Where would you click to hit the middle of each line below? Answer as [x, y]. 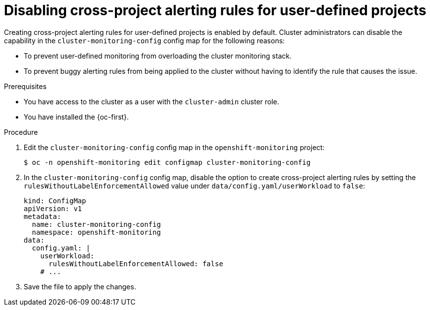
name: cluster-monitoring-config [96, 224]
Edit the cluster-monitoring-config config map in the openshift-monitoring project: [174, 147]
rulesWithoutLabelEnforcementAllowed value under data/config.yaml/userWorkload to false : [195, 186]
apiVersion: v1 [53, 208]
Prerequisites [25, 86]
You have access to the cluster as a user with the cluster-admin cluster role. [152, 101]
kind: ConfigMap [55, 201]
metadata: [42, 216]
